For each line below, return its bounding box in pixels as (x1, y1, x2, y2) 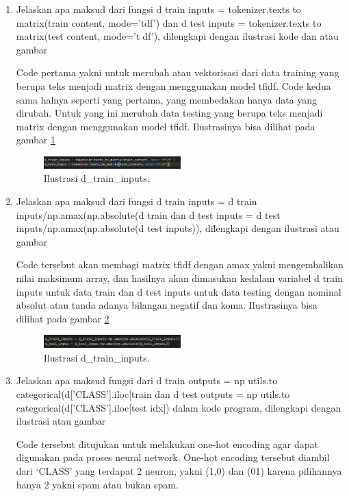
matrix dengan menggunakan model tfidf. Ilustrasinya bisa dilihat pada (16, 119, 315, 133)
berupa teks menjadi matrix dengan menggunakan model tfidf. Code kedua (16, 78, 331, 93)
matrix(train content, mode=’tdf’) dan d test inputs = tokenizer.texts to (16, 15, 322, 29)
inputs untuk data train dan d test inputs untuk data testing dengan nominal (16, 284, 341, 298)
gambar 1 (16, 132, 56, 147)
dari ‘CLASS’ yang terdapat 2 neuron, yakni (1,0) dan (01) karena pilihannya (16, 464, 342, 477)
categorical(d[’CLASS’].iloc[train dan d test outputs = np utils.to (16, 387, 290, 401)
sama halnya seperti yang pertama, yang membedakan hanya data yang (16, 92, 318, 106)
